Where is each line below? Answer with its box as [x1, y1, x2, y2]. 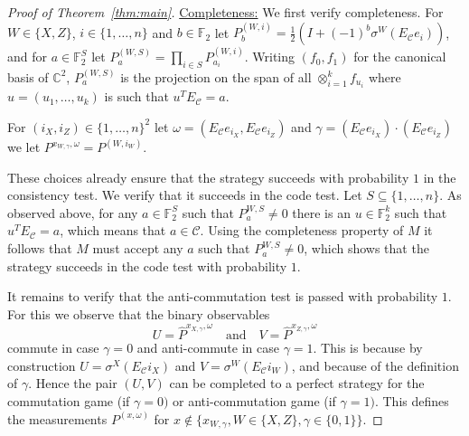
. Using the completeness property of [200, 221, 404, 240]
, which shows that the [304, 239, 429, 258]
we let [7, 137, 41, 156]
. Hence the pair [28, 374, 117, 393]
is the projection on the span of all [120, 67, 312, 86]
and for [7, 47, 48, 66]
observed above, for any [7, 203, 138, 222]
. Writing [244, 47, 295, 66]
